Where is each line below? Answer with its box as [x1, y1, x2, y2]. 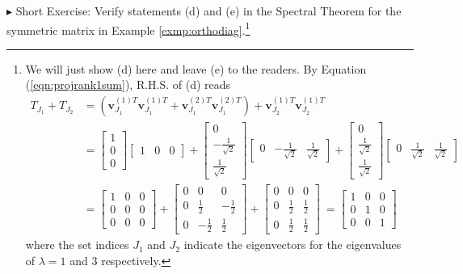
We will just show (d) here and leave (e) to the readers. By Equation [25, 60, 367, 77]
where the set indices [25, 236, 129, 253]
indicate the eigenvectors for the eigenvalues [183, 236, 402, 253]
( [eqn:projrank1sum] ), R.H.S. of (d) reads [25, 76, 231, 93]
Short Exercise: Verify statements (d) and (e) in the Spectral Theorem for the [15, 2, 402, 19]
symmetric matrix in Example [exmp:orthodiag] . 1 [6, 19, 250, 38]
